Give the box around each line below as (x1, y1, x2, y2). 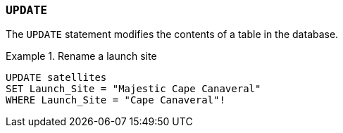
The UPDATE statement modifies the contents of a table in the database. (6, 28, 339, 41)
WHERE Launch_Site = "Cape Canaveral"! (6, 94, 225, 106)
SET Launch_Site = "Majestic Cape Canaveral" (6, 83, 261, 95)
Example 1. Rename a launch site (6, 50, 157, 63)
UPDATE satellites (6, 72, 107, 84)
